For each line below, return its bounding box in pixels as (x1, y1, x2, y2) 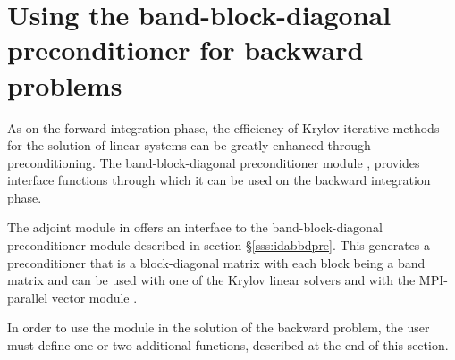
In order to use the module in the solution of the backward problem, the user (7, 318, 430, 337)
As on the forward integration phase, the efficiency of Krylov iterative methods (7, 118, 440, 137)
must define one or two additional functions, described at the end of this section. (7, 336, 449, 355)
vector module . (51, 288, 138, 306)
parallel (7, 288, 48, 306)
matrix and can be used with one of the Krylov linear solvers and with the (7, 271, 416, 289)
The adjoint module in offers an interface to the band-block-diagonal (7, 218, 383, 237)
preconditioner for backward (7, 31, 364, 68)
